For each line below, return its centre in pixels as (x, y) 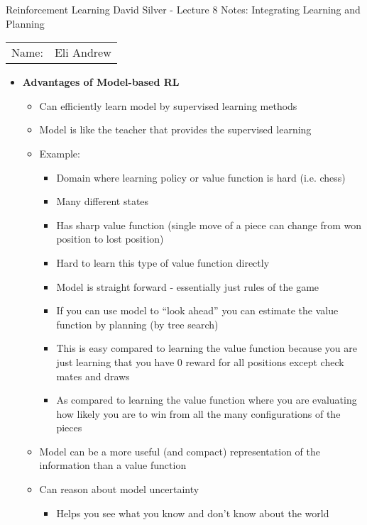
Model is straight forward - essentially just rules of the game (188, 286)
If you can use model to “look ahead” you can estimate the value (197, 310)
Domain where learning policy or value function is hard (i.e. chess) (201, 177)
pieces (69, 427)
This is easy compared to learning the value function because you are (207, 348)
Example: (60, 153)
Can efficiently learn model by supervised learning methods (168, 105)
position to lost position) (110, 239)
